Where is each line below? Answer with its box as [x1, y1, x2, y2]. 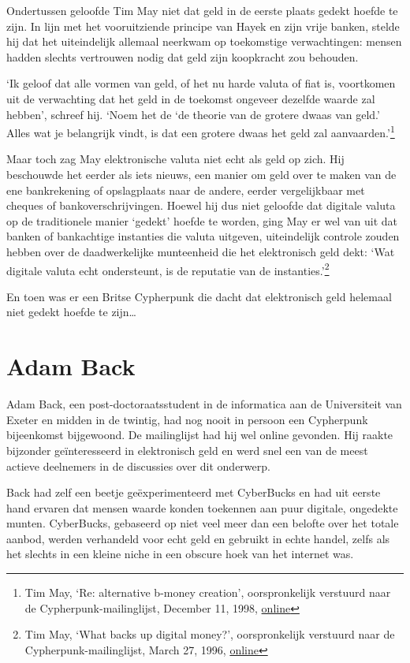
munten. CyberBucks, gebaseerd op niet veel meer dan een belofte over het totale [6, 515, 399, 531]
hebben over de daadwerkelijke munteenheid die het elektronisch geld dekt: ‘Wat [6, 243, 395, 259]
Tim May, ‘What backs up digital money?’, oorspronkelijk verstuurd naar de [24, 626, 395, 643]
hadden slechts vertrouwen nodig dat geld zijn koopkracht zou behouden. [6, 48, 359, 65]
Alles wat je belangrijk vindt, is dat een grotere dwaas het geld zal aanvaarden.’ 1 [6, 122, 395, 140]
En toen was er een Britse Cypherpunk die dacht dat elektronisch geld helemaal [6, 288, 392, 304]
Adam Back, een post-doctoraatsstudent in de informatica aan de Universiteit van [6, 396, 402, 412]
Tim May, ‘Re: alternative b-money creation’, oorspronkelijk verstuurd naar [24, 584, 391, 601]
